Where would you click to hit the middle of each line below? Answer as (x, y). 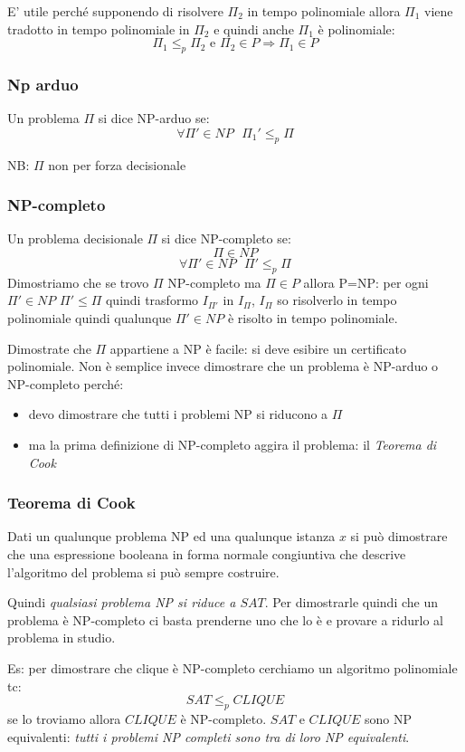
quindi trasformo (152, 300)
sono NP (388, 718)
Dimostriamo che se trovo (78, 282)
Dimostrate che (49, 348)
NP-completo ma (214, 282)
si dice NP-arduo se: (154, 118)
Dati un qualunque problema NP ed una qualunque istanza (171, 536)
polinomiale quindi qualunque (90, 317)
